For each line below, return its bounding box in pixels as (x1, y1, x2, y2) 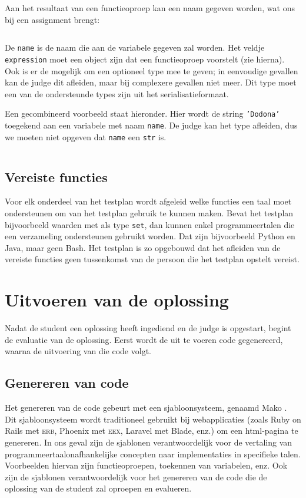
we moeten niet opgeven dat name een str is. (5, 130, 167, 143)
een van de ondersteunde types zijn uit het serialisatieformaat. (5, 87, 229, 100)
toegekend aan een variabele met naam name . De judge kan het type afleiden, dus (5, 118, 298, 131)
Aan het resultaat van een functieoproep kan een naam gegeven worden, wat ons (5, 2, 295, 14)
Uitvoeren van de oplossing (5, 288, 229, 312)
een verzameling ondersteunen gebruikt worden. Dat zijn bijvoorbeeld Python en (5, 230, 295, 242)
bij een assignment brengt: (5, 13, 100, 25)
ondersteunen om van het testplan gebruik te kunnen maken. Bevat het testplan (5, 207, 294, 219)
